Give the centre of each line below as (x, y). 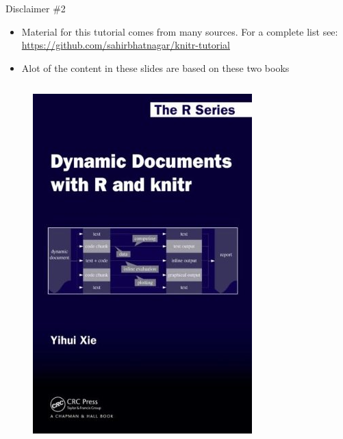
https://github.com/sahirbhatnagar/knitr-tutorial (126, 45)
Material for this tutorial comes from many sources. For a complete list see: (180, 31)
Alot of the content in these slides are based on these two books (155, 67)
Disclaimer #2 (36, 8)
